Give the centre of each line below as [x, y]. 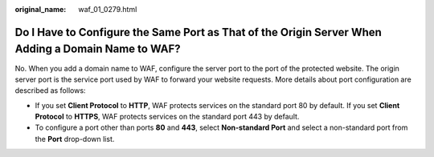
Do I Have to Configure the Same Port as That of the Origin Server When [198, 32]
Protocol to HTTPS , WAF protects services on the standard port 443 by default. [167, 117]
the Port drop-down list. [75, 139]
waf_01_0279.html [108, 9]
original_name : [41, 9]
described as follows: [50, 91]
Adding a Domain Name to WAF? [98, 49]
